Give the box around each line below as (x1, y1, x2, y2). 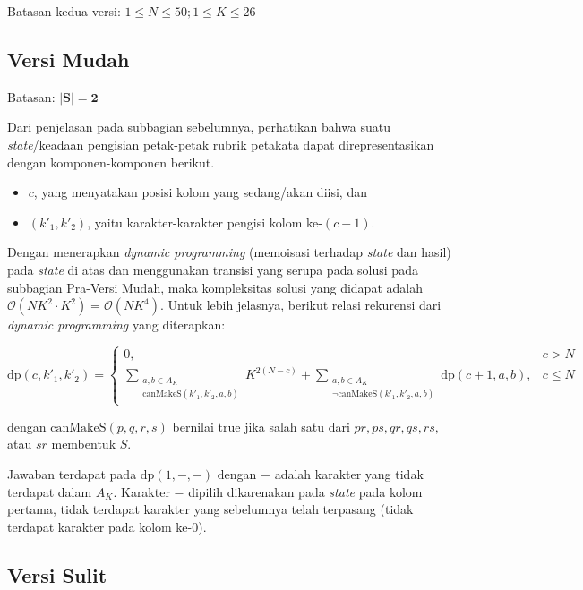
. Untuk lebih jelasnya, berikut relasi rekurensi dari (159, 295, 442, 314)
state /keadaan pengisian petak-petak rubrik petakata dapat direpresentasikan (7, 134, 434, 153)
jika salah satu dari (244, 416, 350, 435)
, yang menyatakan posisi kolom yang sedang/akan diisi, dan (33, 183, 367, 201)
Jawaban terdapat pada (7, 464, 137, 483)
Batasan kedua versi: (7, 2, 121, 20)
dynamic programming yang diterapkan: (7, 315, 226, 334)
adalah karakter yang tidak (274, 464, 424, 483)
